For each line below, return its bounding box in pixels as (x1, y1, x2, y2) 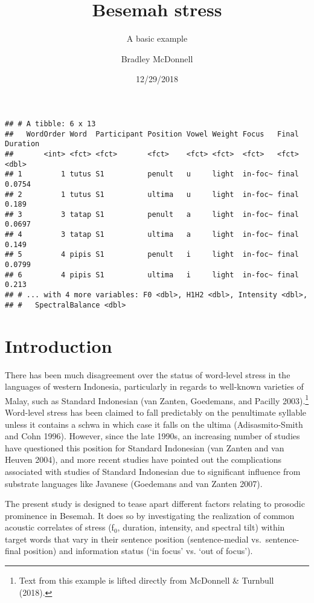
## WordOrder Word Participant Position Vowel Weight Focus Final (5, 129, 299, 138)
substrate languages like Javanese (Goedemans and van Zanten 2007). (5, 477, 263, 489)
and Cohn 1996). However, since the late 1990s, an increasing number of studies (5, 430, 300, 442)
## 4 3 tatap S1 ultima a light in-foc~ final (5, 230, 299, 239)
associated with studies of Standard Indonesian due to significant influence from (5, 465, 301, 477)
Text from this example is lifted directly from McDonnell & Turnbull (19, 574, 274, 587)
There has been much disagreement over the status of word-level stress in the (5, 368, 290, 381)
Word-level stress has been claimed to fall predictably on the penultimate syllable (5, 405, 307, 418)
